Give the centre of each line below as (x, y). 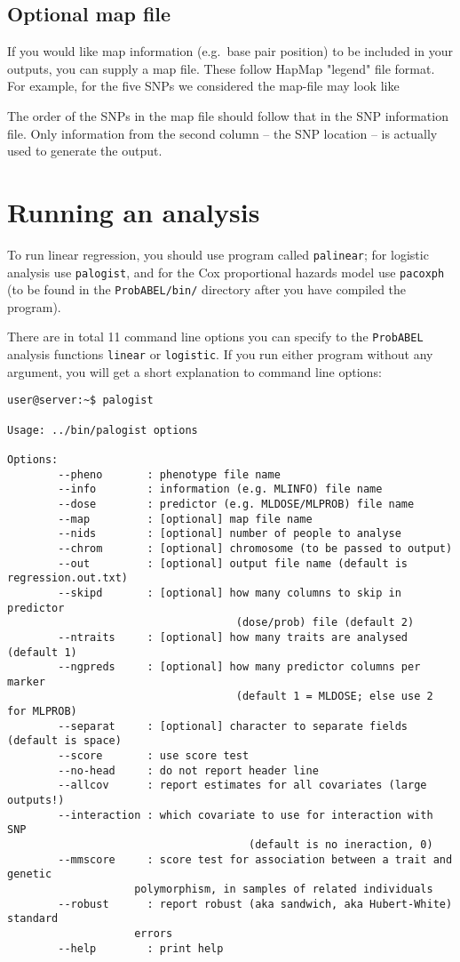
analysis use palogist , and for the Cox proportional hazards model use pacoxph (226, 272)
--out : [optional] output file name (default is (233, 563)
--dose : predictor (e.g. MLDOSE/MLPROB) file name (236, 504)
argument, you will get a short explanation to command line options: (194, 371)
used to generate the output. (85, 151)
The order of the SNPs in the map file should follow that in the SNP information (228, 115)
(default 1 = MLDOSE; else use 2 (334, 697)
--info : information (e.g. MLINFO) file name (220, 489)
